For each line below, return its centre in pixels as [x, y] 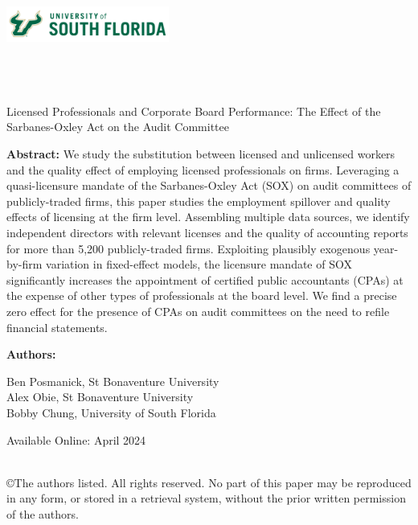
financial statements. [57, 327]
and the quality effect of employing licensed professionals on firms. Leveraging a [203, 169]
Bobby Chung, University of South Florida [111, 412]
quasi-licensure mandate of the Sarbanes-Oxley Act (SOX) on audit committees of [209, 185]
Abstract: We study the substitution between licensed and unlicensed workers [201, 154]
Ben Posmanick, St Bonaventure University [113, 381]
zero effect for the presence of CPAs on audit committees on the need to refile [198, 311]
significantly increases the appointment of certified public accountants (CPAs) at [205, 279]
